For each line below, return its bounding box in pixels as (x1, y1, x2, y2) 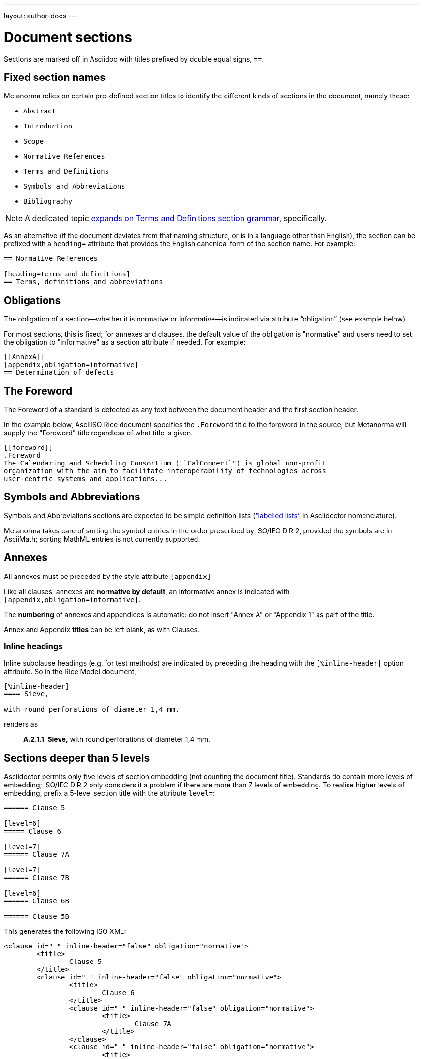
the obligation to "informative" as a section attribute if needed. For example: (4, 338, 246, 347)
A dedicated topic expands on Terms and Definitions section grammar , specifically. (25, 213, 327, 224)
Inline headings (4, 642, 63, 652)
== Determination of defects (4, 369, 114, 377)
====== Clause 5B (4, 913, 69, 921)
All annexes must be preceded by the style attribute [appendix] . (4, 572, 213, 580)
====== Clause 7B (4, 874, 69, 882)
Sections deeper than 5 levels (4, 752, 150, 764)
